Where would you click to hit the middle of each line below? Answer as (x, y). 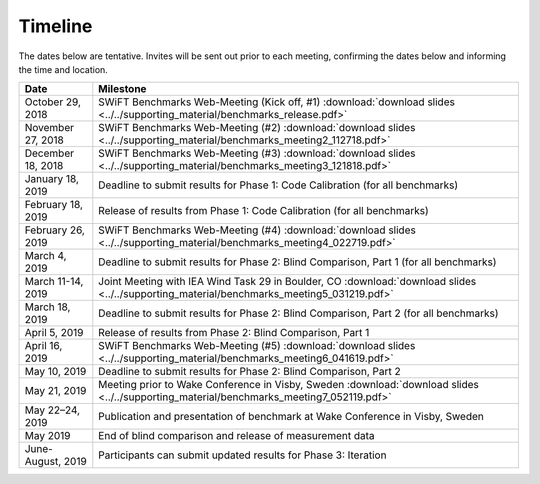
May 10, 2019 (55, 372)
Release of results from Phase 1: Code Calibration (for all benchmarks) (263, 211)
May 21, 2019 (55, 391)
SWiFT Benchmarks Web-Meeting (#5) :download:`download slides (257, 346)
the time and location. (63, 69)
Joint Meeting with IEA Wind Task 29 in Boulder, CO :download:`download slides (287, 282)
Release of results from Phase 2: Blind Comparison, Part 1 (234, 333)
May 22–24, (52, 410)
